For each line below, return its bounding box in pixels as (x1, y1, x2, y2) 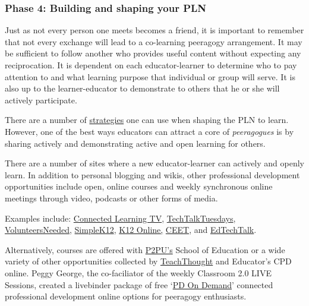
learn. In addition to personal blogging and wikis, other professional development (5, 168, 300, 181)
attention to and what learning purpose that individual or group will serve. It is (5, 70, 295, 83)
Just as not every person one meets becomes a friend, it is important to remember (5, 24, 304, 36)
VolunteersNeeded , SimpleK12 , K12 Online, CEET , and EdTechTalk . (5, 223, 257, 236)
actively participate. (5, 93, 77, 106)
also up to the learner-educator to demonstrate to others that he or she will (5, 82, 280, 94)
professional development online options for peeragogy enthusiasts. (5, 290, 247, 302)
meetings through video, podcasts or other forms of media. (5, 191, 218, 204)
